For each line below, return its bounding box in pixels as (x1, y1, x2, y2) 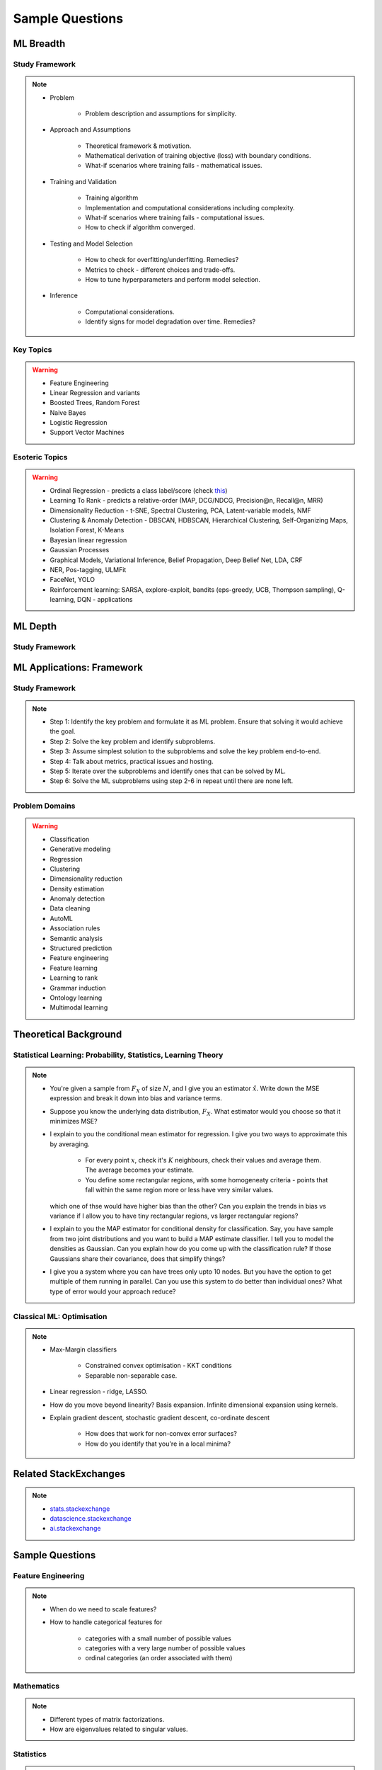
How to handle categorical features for (50, 1618, 163, 1626)
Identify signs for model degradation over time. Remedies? (85, 317, 256, 326)
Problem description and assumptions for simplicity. (85, 109, 237, 118)
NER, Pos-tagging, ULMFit (50, 565, 127, 573)
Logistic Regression (50, 418, 108, 427)
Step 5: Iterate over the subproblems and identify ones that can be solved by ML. (50, 767, 286, 775)
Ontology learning (50, 993, 103, 1002)
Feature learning (50, 964, 98, 972)
